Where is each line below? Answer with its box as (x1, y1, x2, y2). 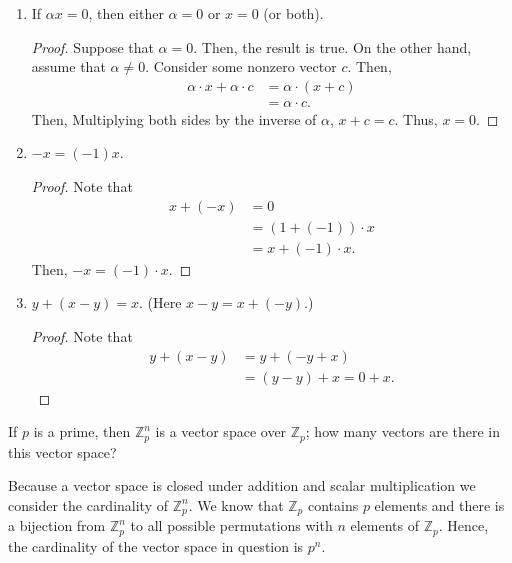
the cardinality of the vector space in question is (8, 535, 304, 556)
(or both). (263, 3, 324, 23)
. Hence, (438, 515, 489, 536)
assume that (31, 56, 106, 77)
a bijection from (8, 515, 106, 536)
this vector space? (8, 441, 117, 462)
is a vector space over (155, 421, 287, 442)
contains (307, 494, 359, 515)
